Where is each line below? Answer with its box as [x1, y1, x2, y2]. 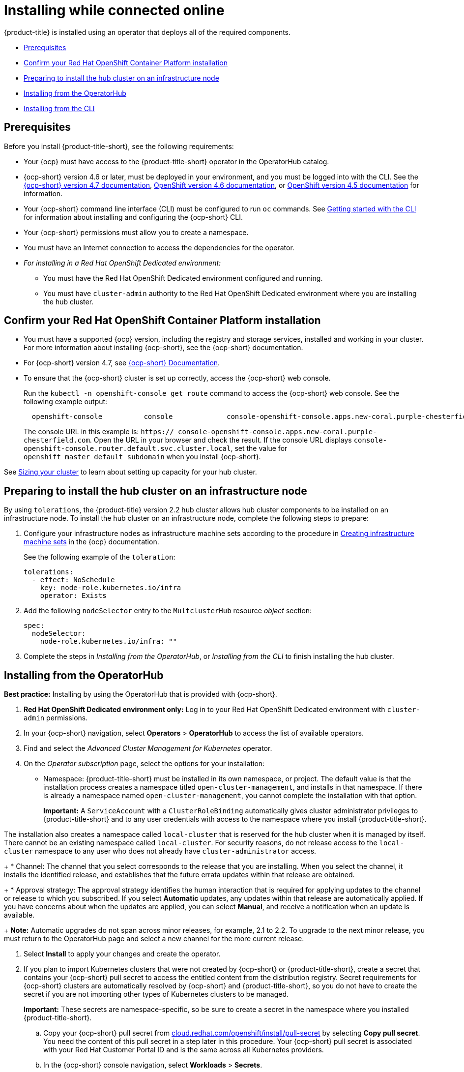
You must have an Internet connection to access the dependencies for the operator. [24, 243, 294, 252]
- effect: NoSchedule [31, 576, 115, 584]
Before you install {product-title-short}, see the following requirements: [4, 142, 234, 150]
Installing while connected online [4, 2, 225, 19]
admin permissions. [24, 714, 88, 722]
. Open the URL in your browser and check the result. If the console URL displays [89, 436, 352, 445]
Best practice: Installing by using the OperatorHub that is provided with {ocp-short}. [4, 690, 277, 699]
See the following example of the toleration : [24, 553, 175, 562]
